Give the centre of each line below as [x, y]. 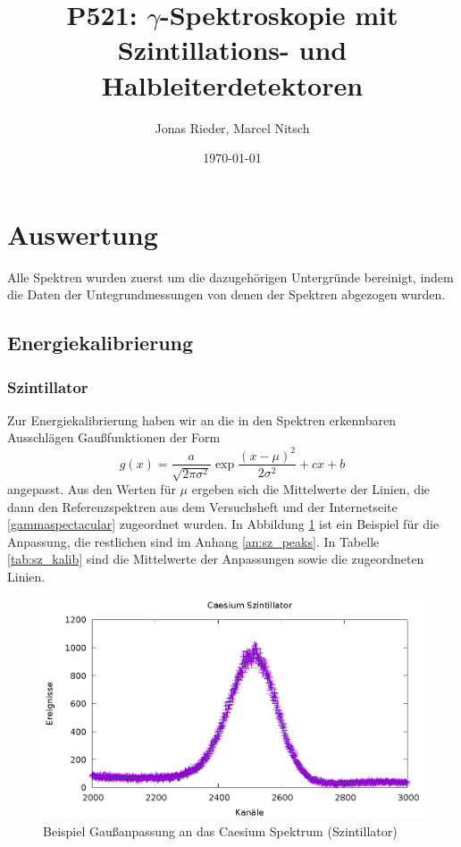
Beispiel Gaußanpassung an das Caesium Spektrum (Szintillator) [220, 830]
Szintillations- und [232, 50]
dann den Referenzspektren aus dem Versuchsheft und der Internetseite [202, 506]
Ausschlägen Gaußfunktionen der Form [114, 437]
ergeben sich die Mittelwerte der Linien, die [311, 488]
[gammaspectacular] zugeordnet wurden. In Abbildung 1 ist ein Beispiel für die [223, 524]
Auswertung [83, 234]
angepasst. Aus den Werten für [92, 488]
